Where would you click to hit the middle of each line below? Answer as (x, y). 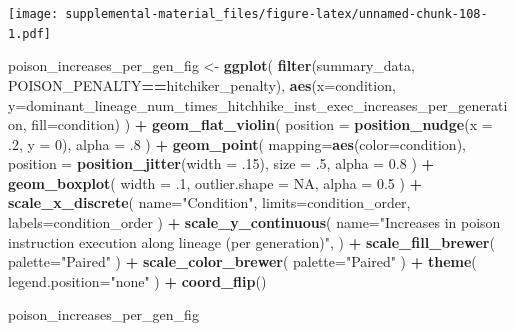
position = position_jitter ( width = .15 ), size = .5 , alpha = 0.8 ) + (221, 163)
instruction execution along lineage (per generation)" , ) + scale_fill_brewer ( (251, 241)
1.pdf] (29, 33)
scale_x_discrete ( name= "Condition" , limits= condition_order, (209, 202)
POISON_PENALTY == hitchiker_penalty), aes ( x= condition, (202, 84)
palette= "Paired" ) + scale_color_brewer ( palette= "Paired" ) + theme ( (242, 261)
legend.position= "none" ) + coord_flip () (137, 280)
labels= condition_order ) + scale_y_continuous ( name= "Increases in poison (254, 222)
